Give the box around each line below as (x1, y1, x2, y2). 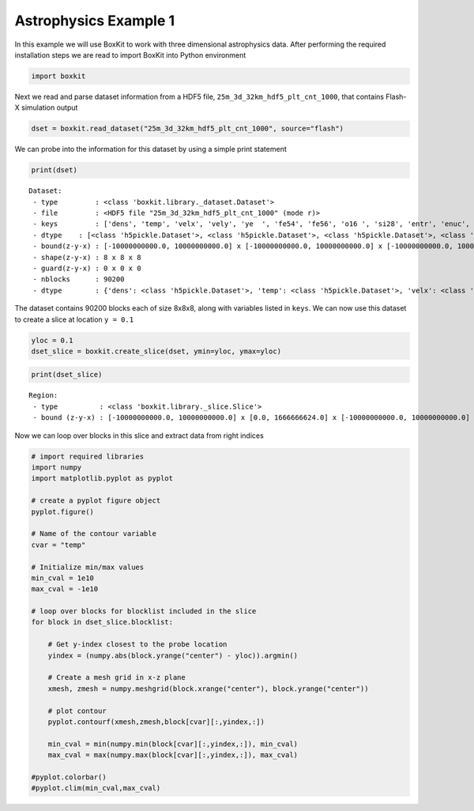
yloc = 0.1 (31, 336, 73, 345)
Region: (28, 391, 58, 400)
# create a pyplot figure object (31, 496, 161, 505)
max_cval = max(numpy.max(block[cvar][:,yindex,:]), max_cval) (47, 751, 299, 760)
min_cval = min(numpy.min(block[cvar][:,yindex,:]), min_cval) (47, 739, 299, 749)
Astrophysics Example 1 (14, 12, 175, 29)
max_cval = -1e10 (31, 585, 99, 594)
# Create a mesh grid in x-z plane (47, 673, 186, 682)
